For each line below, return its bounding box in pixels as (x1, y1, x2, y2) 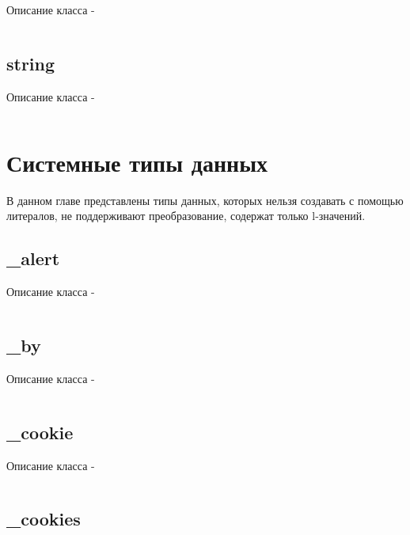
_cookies (6, 507, 81, 531)
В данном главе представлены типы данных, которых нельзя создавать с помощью (6, 192, 404, 208)
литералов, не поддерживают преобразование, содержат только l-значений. (6, 207, 366, 224)
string (6, 51, 55, 75)
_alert (6, 246, 60, 271)
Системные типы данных (6, 146, 268, 178)
